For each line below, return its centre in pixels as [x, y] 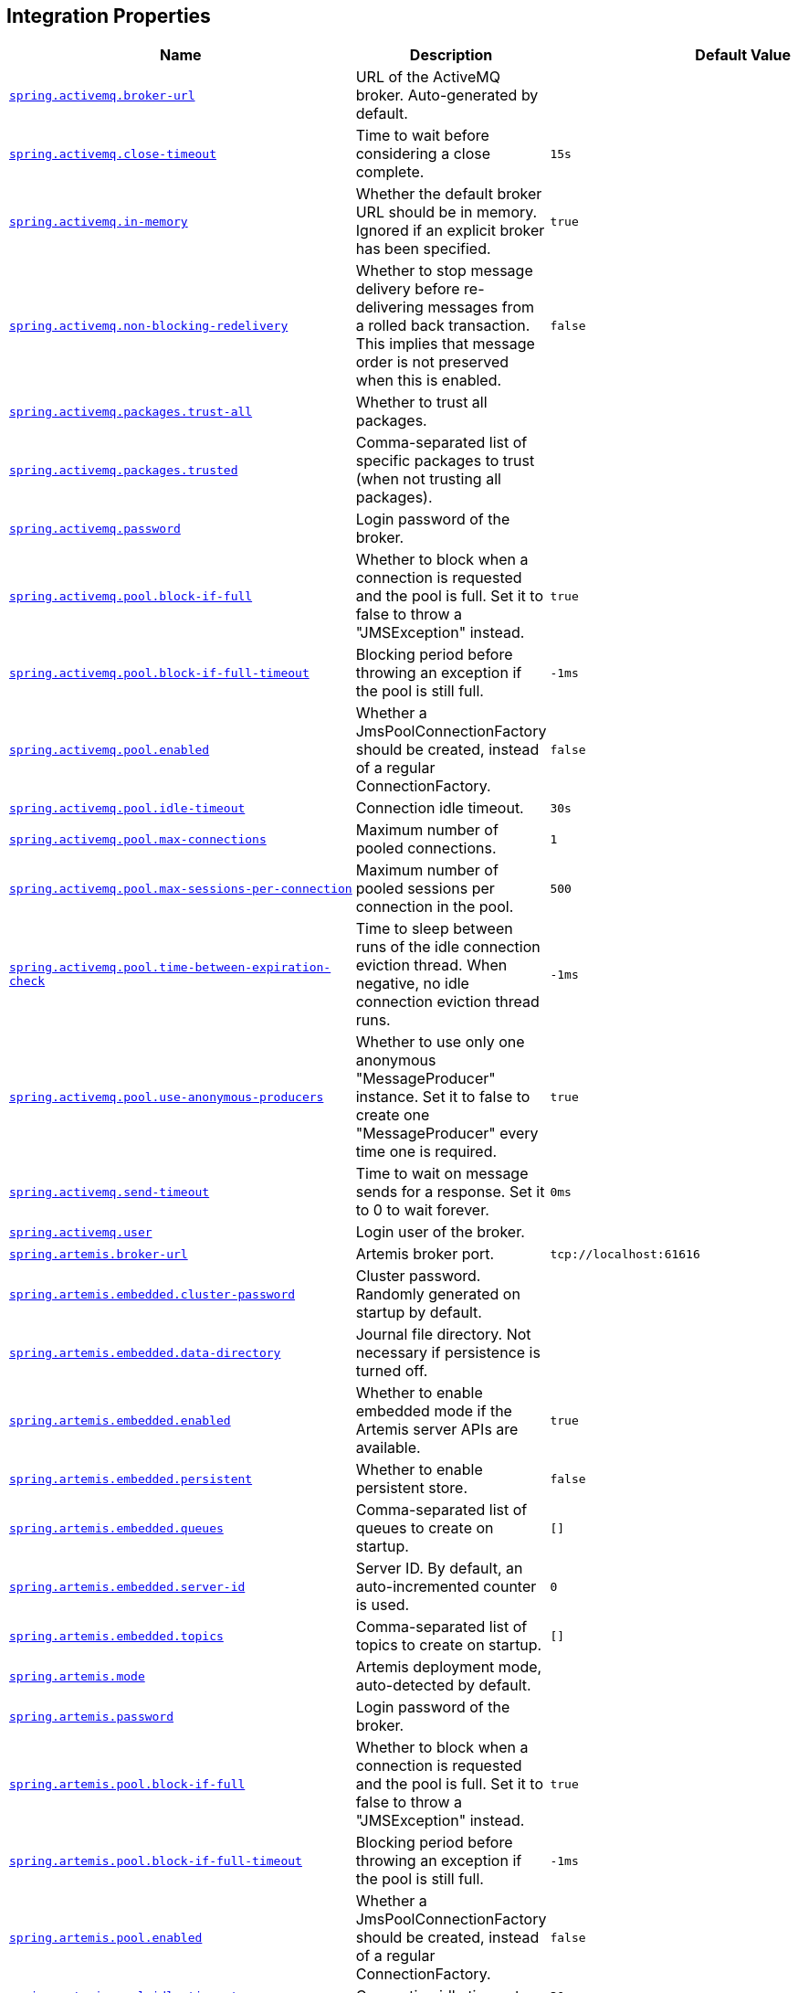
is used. [383, 1605]
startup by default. [419, 1313]
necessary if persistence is [448, 1353]
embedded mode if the [434, 1411]
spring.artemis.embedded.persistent [131, 1479]
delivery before [408, 289]
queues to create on [425, 1528]
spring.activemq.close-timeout [113, 154]
